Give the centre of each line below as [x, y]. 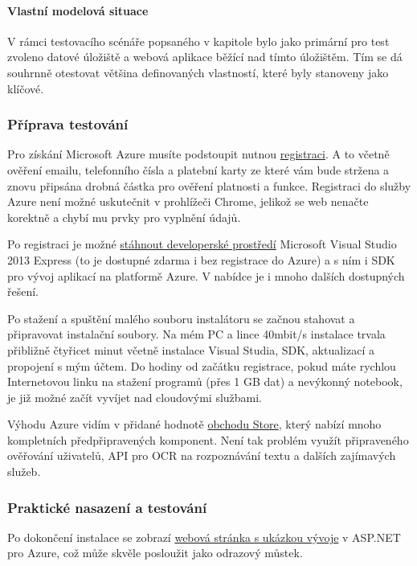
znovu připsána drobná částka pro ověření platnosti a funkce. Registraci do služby [209, 185]
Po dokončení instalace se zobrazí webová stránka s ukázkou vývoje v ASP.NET [204, 537]
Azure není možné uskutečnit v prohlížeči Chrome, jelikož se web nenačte [188, 201]
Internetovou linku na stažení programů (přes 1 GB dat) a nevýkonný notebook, [205, 381]
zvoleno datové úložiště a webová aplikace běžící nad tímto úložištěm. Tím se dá [205, 57]
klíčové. [26, 88]
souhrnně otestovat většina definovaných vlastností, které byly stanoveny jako [198, 72]
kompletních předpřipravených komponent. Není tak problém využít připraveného [208, 439]
